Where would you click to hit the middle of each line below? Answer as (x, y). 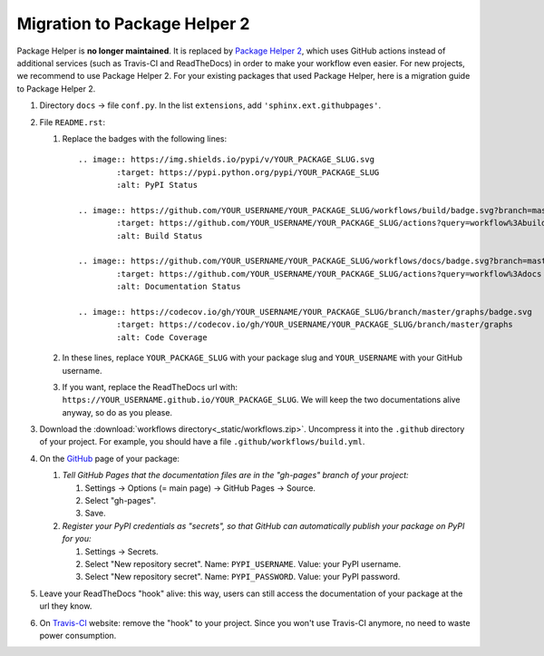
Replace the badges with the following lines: (145, 138)
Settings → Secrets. (121, 551)
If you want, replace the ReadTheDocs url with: (150, 387)
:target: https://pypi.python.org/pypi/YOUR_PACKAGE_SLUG (248, 172)
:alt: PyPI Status (157, 185)
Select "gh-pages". (120, 501)
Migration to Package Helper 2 (133, 24)
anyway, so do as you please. (117, 412)
